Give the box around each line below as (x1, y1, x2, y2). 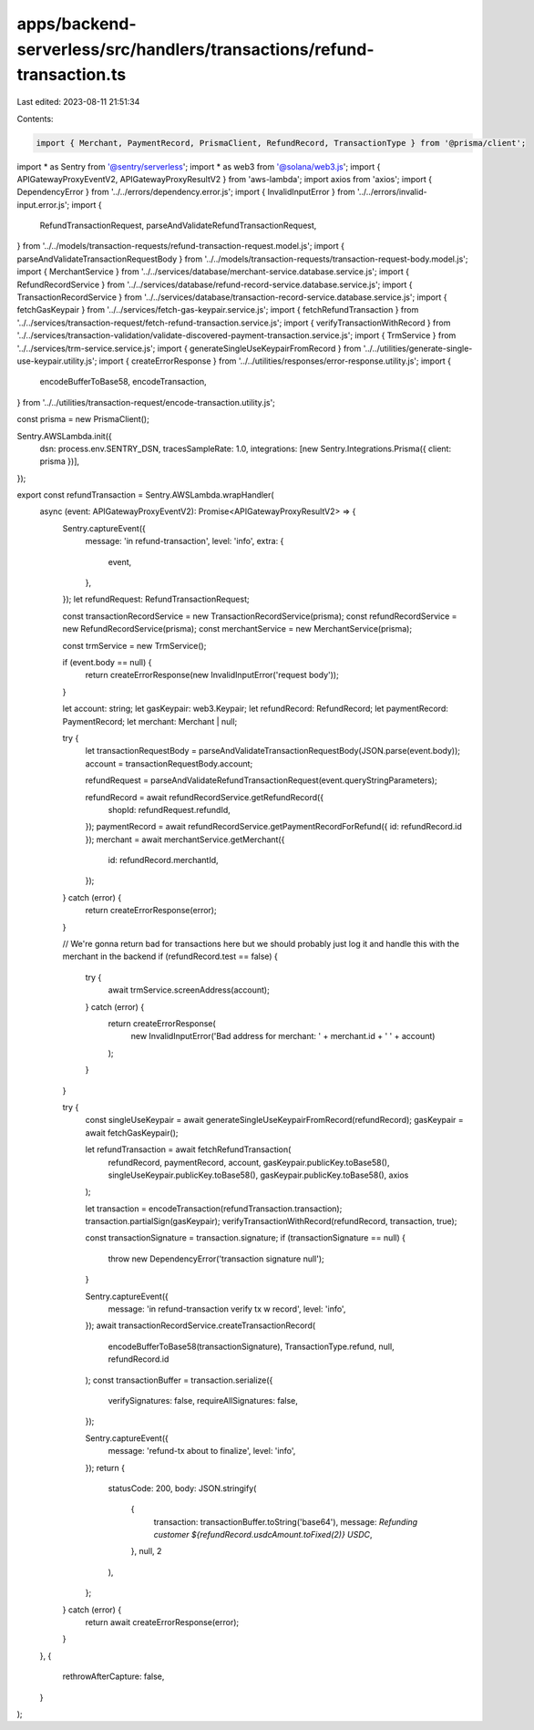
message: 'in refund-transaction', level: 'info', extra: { (85, 536, 284, 547)
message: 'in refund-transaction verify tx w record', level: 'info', (108, 1303, 346, 1314)
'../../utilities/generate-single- (363, 343, 473, 354)
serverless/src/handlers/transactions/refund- (16, 39, 375, 59)
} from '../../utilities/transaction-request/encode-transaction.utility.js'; (16, 396, 275, 407)
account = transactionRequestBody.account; (85, 757, 253, 769)
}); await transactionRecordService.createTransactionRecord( (85, 1320, 316, 1331)
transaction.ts (16, 65, 127, 86)
